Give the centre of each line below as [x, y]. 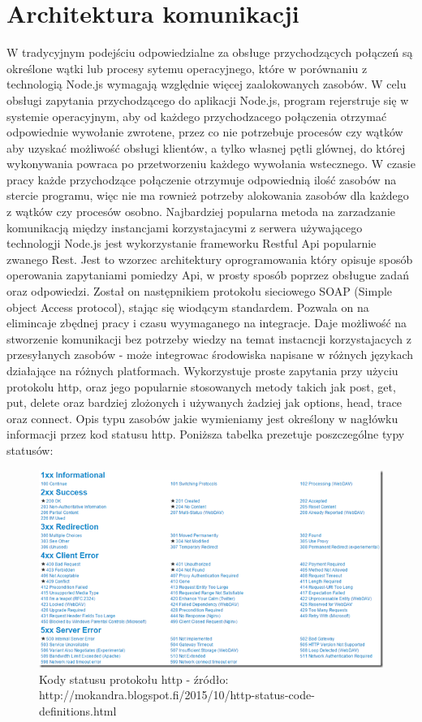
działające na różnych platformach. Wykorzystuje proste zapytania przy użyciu [202, 370]
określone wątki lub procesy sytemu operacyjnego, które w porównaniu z [187, 68]
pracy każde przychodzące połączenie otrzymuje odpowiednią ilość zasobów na [202, 179]
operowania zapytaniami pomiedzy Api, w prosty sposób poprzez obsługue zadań [208, 275]
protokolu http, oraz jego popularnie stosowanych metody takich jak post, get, [201, 386]
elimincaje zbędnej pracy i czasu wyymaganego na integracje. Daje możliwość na [207, 323]
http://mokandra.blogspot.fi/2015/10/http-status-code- [177, 695]
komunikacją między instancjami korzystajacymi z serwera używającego [185, 227]
